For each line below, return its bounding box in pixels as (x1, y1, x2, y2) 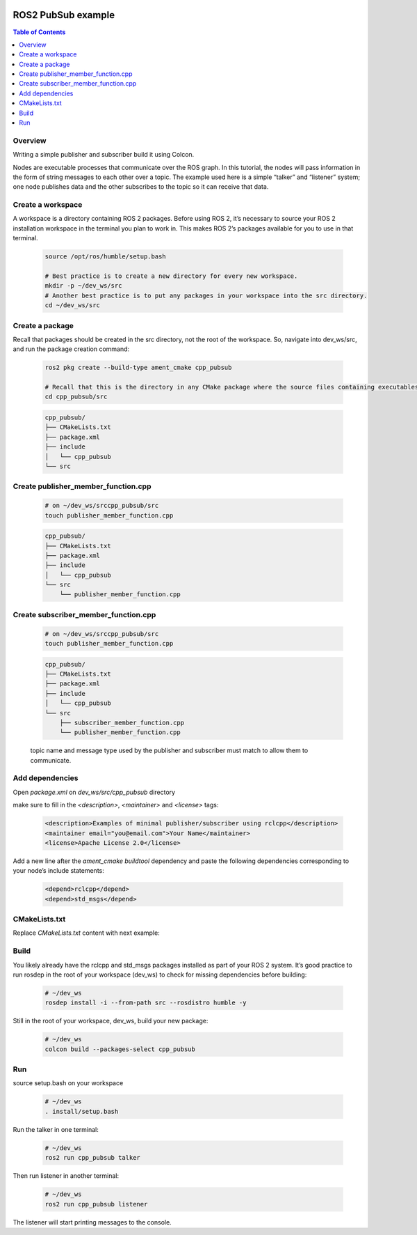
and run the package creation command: (13, 345, 130, 353)
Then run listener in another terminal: (13, 1172, 120, 1180)
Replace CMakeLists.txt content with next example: (13, 929, 160, 937)
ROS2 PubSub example (13, 9, 115, 21)
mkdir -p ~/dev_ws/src (44, 282, 122, 290)
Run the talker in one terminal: (13, 1125, 99, 1133)
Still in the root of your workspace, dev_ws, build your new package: (13, 1017, 208, 1025)
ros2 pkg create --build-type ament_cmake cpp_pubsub (44, 364, 232, 372)
